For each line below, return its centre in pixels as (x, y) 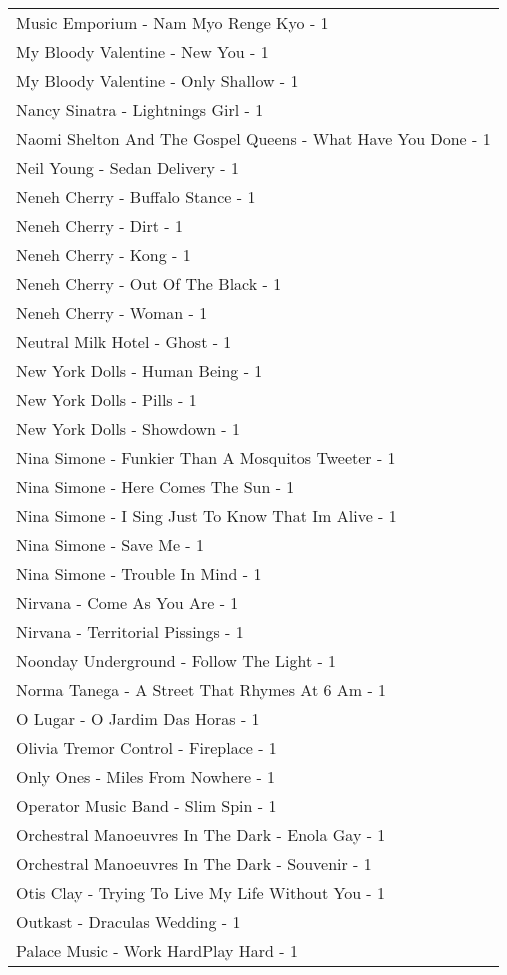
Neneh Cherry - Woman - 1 (112, 312)
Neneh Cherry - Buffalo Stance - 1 (136, 196)
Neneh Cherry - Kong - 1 (103, 254)
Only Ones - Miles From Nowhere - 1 (146, 776)
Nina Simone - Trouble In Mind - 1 (139, 573)
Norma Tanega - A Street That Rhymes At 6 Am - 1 (201, 689)
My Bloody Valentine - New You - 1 (142, 51)
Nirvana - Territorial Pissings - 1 (130, 631)
